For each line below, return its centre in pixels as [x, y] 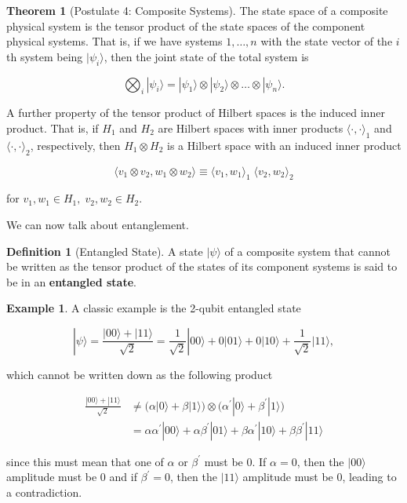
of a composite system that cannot [307, 251]
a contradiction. [44, 492]
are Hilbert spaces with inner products [251, 128]
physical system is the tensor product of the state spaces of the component [186, 26]
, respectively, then [75, 145]
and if [123, 477]
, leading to [369, 477]
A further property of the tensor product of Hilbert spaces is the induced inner [196, 113]
